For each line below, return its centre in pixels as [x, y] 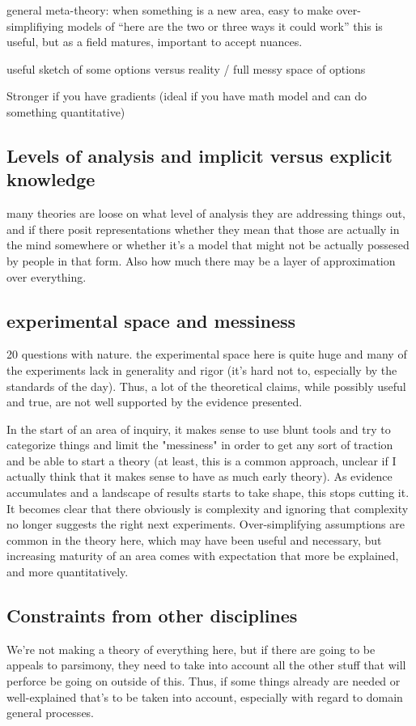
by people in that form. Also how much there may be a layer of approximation [201, 260]
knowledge [51, 179]
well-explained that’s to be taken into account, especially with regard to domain [205, 696]
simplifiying [35, 25]
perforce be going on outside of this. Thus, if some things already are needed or [204, 681]
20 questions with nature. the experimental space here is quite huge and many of [207, 354]
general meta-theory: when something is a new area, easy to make [170, 10]
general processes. [51, 713]
